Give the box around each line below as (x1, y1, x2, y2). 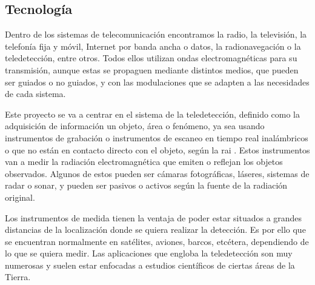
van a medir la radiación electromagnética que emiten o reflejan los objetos (5, 155, 283, 168)
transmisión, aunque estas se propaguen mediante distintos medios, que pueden (5, 63, 299, 76)
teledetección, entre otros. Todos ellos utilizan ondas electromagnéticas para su (5, 52, 297, 64)
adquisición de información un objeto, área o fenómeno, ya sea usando (5, 119, 265, 132)
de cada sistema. (5, 87, 66, 100)
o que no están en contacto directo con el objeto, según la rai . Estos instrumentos (5, 143, 310, 156)
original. (5, 190, 35, 203)
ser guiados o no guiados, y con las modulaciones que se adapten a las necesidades (5, 75, 310, 88)
